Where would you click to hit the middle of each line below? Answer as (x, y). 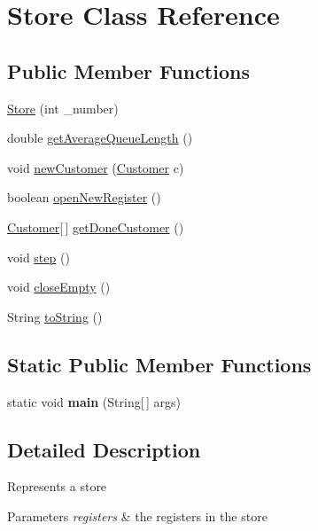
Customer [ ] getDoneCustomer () (96, 226)
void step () (39, 257)
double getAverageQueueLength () (100, 138)
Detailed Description (104, 449)
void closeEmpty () (59, 287)
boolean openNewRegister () (84, 197)
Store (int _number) (63, 108)
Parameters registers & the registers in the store (137, 515)
